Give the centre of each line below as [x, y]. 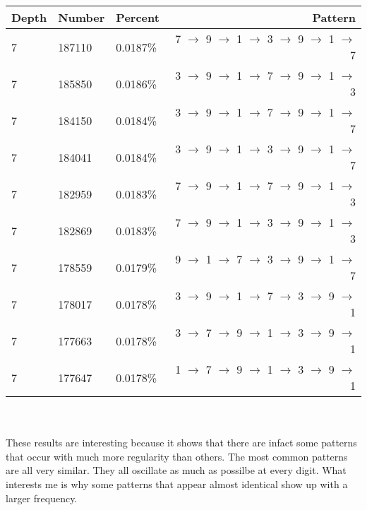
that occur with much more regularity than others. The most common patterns [177, 456]
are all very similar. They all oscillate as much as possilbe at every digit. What [176, 470]
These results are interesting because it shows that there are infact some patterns [181, 443]
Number [82, 17]
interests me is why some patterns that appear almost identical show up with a [177, 484]
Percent [138, 17]
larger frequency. [42, 498]
